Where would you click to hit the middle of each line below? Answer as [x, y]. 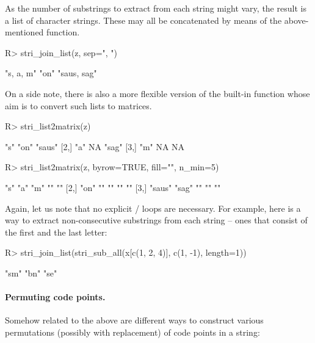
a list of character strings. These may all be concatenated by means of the [143, 20]
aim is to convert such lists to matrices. [78, 105]
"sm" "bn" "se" [31, 273]
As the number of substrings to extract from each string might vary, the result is [156, 8]
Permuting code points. [55, 297]
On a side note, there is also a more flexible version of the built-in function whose [157, 93]
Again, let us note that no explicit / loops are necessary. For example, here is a [153, 208]
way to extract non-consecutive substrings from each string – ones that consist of [156, 220]
